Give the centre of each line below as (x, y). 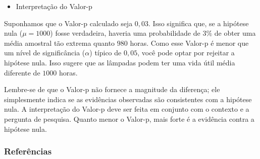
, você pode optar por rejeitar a (186, 53)
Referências (28, 151)
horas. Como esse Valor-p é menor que (189, 43)
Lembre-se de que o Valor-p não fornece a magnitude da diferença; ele (112, 89)
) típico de (106, 53)
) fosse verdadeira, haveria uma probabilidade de (125, 33)
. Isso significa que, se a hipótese (199, 23)
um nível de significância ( (45, 53)
